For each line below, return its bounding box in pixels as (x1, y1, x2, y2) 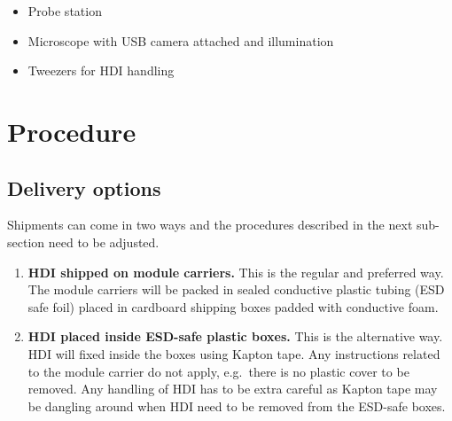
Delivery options (7, 174, 161, 201)
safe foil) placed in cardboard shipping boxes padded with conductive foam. (27, 297, 439, 316)
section (7, 232, 45, 251)
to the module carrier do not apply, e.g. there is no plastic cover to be (27, 362, 409, 380)
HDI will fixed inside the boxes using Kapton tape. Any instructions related (27, 344, 440, 363)
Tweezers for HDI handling (27, 61, 175, 80)
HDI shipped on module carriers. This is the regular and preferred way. (27, 262, 444, 281)
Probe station (27, 2, 102, 19)
